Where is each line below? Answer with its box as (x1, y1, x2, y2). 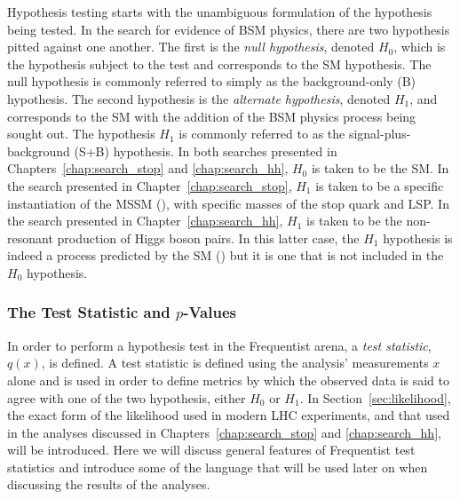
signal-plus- (348, 124, 411, 143)
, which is (393, 37, 446, 56)
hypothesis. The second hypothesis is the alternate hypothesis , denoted (7, 89, 391, 107)
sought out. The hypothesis (7, 124, 155, 143)
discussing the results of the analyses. (7, 475, 210, 494)
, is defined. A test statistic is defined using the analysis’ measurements (41, 353, 429, 372)
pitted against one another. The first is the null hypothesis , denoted (7, 37, 375, 56)
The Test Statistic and (7, 301, 171, 323)
